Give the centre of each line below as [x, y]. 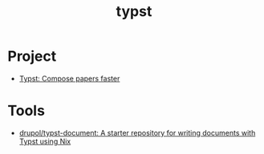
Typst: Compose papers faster [69, 78]
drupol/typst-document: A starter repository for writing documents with [137, 132]
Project [32, 56]
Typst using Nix [45, 141]
